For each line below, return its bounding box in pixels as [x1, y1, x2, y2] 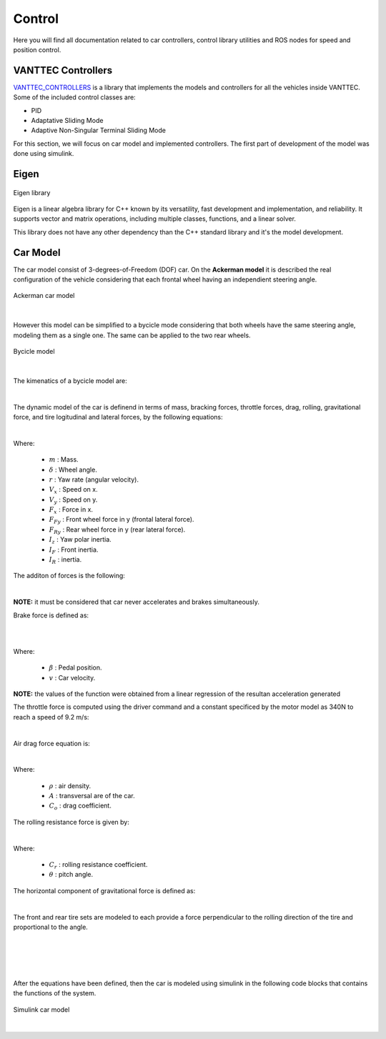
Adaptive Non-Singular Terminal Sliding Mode [31, 126, 166, 135]
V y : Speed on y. [49, 495, 98, 505]
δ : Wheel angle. [49, 465, 98, 474]
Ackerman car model [13, 292, 75, 300]
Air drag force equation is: [13, 739, 91, 747]
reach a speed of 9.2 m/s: [13, 712, 89, 721]
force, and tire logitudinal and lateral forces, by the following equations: [13, 412, 223, 421]
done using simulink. [13, 149, 74, 158]
